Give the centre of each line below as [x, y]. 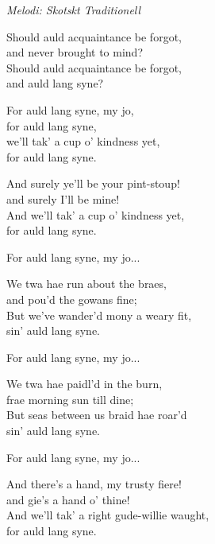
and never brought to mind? [75, 52]
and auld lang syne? [55, 83]
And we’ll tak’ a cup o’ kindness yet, [96, 214]
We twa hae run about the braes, [86, 284]
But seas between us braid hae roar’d [97, 415]
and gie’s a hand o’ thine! [68, 499]
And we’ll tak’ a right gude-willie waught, [108, 515]
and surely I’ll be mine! [63, 198]
